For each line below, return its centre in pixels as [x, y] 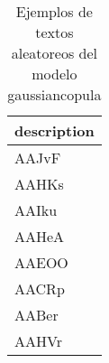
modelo [54, 74]
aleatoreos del [54, 53]
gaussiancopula [54, 94]
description [54, 130]
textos [54, 32]
